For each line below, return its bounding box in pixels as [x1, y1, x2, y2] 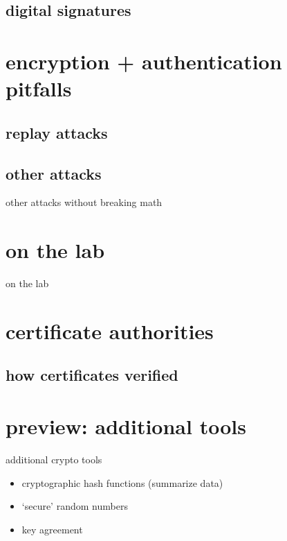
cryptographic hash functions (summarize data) [21, 475, 223, 490]
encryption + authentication [6, 46, 282, 75]
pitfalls [6, 74, 72, 103]
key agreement [21, 522, 83, 536]
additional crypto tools [6, 452, 102, 466]
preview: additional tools [6, 411, 246, 440]
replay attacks [6, 121, 108, 143]
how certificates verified [6, 364, 178, 386]
